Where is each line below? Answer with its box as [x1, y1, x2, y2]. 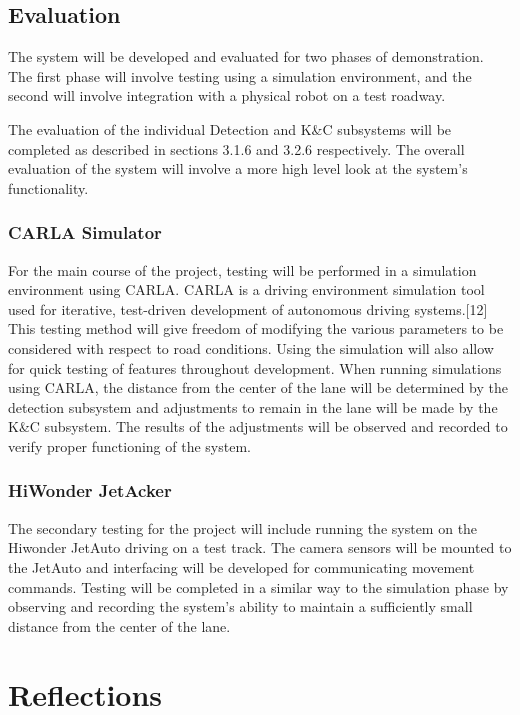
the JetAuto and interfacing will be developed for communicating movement [8, 556, 475, 577]
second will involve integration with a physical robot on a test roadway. [8, 85, 446, 106]
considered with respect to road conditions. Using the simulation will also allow [8, 337, 494, 358]
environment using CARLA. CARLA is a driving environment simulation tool [8, 279, 485, 300]
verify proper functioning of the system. [8, 435, 251, 456]
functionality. [8, 177, 89, 198]
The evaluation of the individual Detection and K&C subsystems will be [8, 118, 452, 139]
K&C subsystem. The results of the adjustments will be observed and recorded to [8, 416, 508, 437]
